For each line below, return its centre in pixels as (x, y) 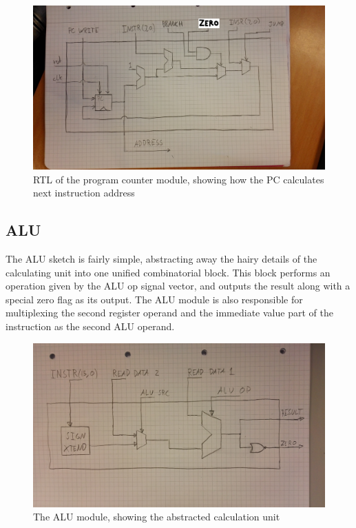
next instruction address (84, 193)
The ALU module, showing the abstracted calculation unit (157, 517)
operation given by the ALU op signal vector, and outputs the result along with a (178, 286)
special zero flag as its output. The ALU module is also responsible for (154, 299)
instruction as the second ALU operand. (90, 326)
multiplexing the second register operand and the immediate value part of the (169, 313)
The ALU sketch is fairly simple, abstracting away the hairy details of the (161, 259)
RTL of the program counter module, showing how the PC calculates (179, 179)
